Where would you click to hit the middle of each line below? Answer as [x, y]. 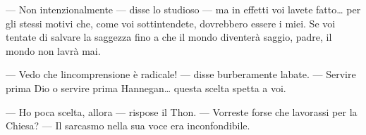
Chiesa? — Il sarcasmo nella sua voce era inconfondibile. [128, 126]
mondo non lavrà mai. [53, 50]
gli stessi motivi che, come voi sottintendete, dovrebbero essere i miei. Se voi [171, 23]
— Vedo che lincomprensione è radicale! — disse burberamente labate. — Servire [181, 74]
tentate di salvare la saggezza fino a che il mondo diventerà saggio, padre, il [169, 37]
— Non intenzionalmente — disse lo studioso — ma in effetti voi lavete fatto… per [183, 9]
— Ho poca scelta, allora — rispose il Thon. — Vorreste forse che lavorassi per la [182, 111]
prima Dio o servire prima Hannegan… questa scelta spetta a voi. [146, 88]
